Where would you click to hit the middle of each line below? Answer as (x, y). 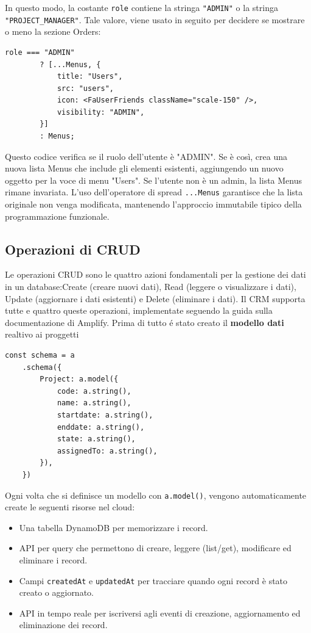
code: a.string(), (94, 391)
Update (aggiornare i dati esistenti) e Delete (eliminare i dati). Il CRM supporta (155, 298)
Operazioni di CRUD (73, 249)
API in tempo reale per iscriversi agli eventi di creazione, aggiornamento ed (160, 613)
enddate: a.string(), (101, 427)
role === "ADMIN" (40, 52)
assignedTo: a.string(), (107, 451)
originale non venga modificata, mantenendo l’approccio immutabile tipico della (153, 204)
